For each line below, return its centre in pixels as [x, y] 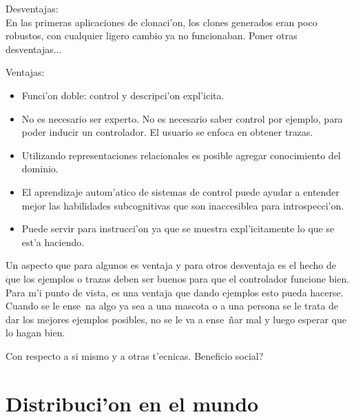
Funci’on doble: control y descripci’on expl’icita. [123, 95]
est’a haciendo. [53, 242]
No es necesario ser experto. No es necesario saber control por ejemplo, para [182, 118]
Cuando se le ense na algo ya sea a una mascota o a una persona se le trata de [172, 306]
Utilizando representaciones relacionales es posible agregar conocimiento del [181, 155]
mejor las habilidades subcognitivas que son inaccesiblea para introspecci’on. [183, 205]
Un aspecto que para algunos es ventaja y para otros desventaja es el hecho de [171, 265]
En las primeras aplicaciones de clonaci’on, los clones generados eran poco [162, 22]
